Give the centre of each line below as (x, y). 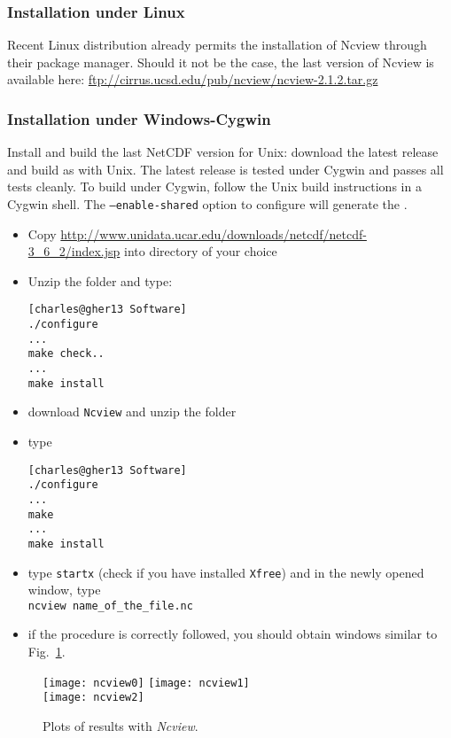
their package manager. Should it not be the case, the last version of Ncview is (221, 62)
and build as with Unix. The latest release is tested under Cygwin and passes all (225, 169)
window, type (64, 590)
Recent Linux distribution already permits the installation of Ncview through (217, 45)
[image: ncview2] (93, 698)
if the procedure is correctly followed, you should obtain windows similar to (233, 634)
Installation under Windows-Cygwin (139, 118)
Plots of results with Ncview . (121, 725)
